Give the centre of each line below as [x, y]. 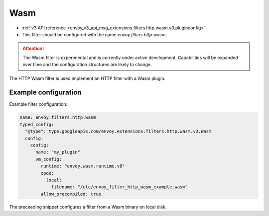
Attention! [33, 48]
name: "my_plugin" [58, 152]
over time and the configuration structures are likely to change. [87, 65]
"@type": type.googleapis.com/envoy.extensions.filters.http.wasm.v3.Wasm [118, 131]
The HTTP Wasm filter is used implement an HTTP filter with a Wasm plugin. [87, 78]
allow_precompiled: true [71, 194]
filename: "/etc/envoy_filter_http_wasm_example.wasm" [120, 187]
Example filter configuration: [38, 104]
